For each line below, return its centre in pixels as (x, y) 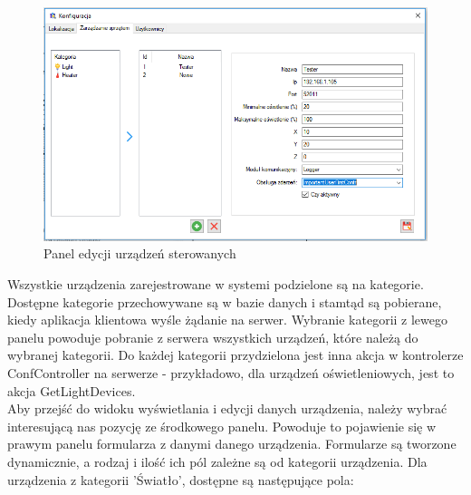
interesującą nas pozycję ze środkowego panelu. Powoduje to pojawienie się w (222, 426)
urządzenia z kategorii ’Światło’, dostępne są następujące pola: (181, 479)
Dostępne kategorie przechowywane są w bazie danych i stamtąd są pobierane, (225, 301)
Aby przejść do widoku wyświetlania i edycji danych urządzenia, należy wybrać (227, 408)
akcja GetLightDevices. (72, 390)
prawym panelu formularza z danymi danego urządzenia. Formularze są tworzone (232, 444)
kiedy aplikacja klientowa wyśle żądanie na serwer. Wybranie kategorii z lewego (228, 320)
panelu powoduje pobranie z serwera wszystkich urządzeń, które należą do (213, 337)
